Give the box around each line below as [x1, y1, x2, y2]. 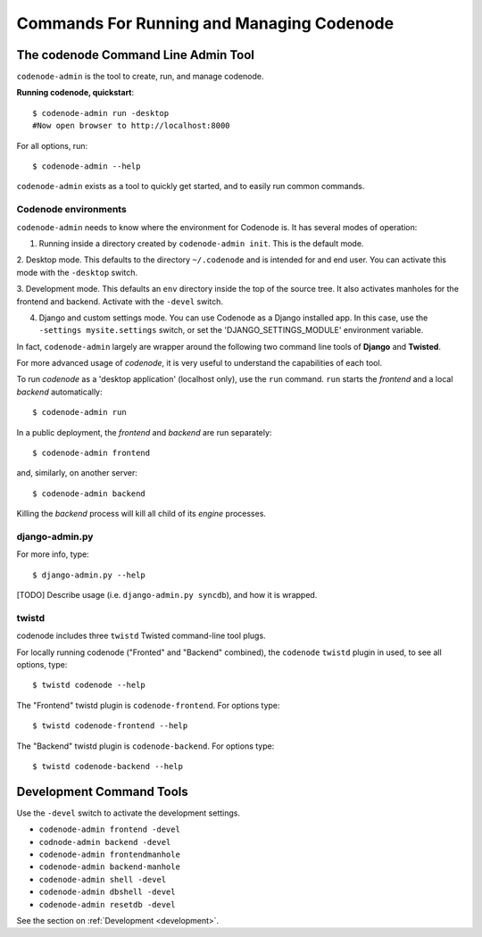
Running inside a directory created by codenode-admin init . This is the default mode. [38, 237, 364, 249]
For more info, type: [16, 549, 89, 560]
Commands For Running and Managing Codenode [16, 13, 395, 33]
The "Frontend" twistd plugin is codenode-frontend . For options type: [16, 700, 280, 710]
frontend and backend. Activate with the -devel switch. [16, 295, 223, 307]
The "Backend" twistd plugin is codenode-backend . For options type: [16, 741, 275, 751]
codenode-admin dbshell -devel [38, 887, 176, 897]
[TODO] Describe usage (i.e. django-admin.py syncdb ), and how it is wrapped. [16, 590, 318, 601]
